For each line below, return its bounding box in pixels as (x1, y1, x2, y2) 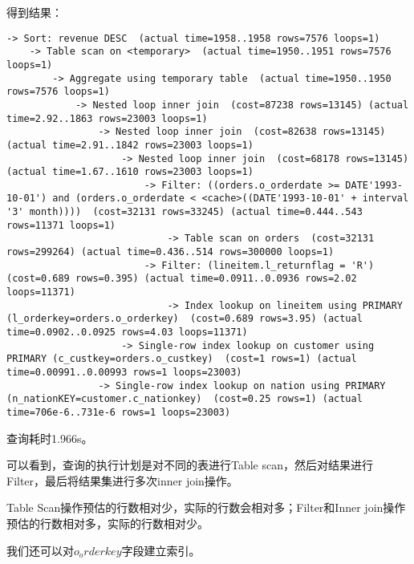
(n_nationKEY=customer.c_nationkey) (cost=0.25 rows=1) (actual (6, 393, 363, 405)
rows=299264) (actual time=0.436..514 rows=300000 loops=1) (6, 246, 335, 258)
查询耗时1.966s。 (6, 429, 93, 446)
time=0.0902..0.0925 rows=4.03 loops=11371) (6, 327, 248, 339)
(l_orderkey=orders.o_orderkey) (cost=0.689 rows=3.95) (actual (6, 313, 363, 325)
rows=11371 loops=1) (6, 219, 116, 231)
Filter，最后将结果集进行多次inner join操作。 (6, 472, 238, 489)
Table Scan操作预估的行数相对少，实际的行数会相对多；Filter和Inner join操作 (6, 499, 406, 516)
